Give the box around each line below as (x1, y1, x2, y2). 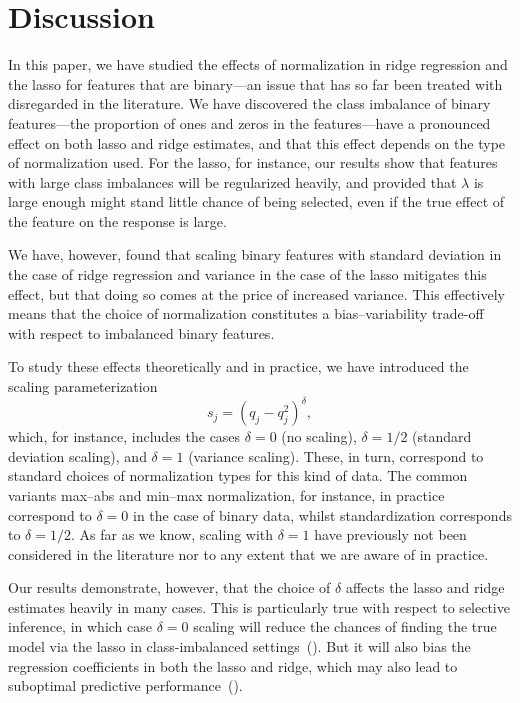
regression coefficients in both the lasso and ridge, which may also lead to (8, 655, 458, 676)
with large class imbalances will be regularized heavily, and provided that (8, 171, 457, 192)
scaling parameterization (8, 376, 158, 397)
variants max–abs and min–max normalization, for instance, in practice (8, 484, 445, 505)
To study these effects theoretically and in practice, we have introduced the (8, 356, 469, 377)
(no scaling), (281, 426, 357, 447)
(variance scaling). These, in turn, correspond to (188, 445, 484, 466)
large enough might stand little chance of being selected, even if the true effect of (8, 191, 505, 212)
